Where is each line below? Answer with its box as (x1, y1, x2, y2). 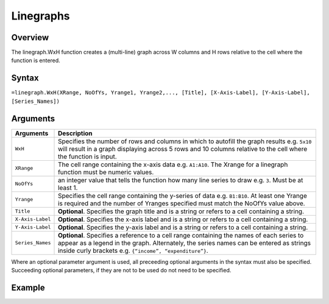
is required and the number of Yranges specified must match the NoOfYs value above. (58, 199, 305, 207)
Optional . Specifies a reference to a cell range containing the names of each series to (58, 231, 304, 239)
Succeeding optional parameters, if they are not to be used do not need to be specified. (11, 267, 232, 274)
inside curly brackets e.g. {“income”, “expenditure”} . (58, 246, 208, 255)
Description (58, 129, 93, 137)
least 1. (58, 183, 78, 192)
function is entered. (11, 57, 60, 64)
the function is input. (58, 152, 117, 161)
